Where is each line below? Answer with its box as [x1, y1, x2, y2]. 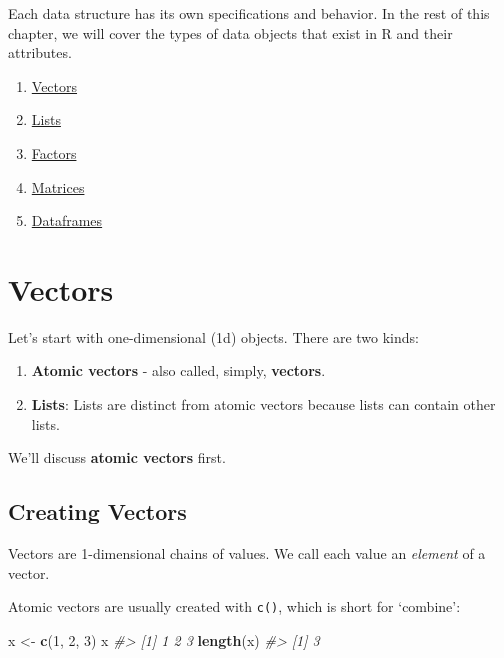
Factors [31, 142, 77, 163]
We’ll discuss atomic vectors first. [8, 447, 226, 468]
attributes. [8, 42, 72, 63]
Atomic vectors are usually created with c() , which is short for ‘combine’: [8, 596, 461, 617]
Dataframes [31, 210, 103, 231]
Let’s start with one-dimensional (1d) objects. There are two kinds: [8, 326, 419, 347]
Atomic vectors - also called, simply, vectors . [31, 360, 326, 381]
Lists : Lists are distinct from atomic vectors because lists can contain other [31, 394, 496, 415]
